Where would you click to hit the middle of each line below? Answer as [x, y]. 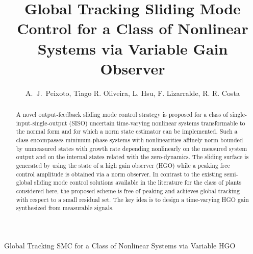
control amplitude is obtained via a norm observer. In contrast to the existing [119, 174]
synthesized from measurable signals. [65, 208]
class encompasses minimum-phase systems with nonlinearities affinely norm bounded [130, 140]
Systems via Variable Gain [133, 48]
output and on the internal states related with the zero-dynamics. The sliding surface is [132, 157]
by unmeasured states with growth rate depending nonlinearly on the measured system [132, 148]
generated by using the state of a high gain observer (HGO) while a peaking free [123, 166]
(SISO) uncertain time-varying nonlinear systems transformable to [157, 123]
